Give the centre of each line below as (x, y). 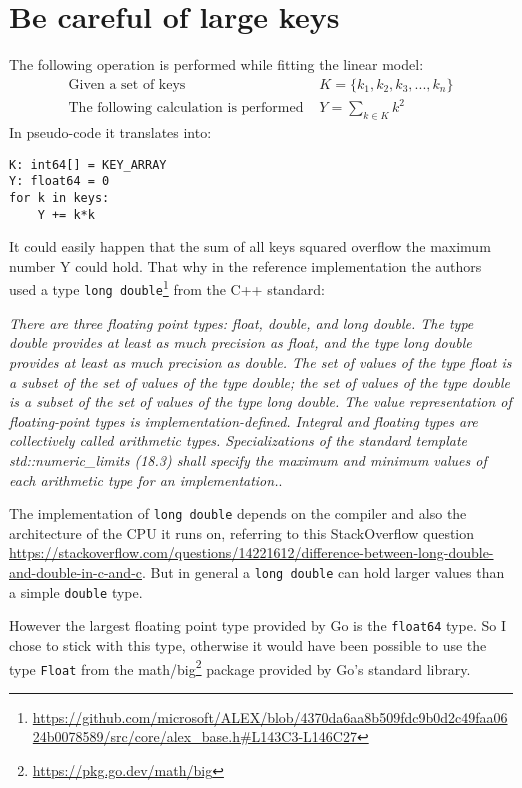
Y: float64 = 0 (59, 181)
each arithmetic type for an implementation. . (146, 479)
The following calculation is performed (186, 108)
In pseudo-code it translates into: (110, 132)
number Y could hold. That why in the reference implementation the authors (245, 265)
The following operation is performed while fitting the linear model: (216, 64)
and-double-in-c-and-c (76, 571)
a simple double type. (76, 591)
